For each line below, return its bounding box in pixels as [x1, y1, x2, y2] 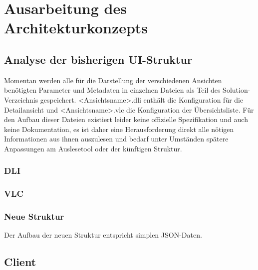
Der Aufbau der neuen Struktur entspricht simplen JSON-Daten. [4, 230, 202, 240]
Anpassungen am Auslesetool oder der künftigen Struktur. [4, 143, 182, 153]
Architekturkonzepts [4, 17, 148, 38]
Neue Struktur [4, 210, 64, 223]
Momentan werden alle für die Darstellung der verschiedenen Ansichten [4, 75, 222, 85]
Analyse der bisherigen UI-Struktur [4, 51, 192, 67]
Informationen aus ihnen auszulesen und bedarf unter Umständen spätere [4, 134, 229, 144]
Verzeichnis [4, 94, 38, 105]
